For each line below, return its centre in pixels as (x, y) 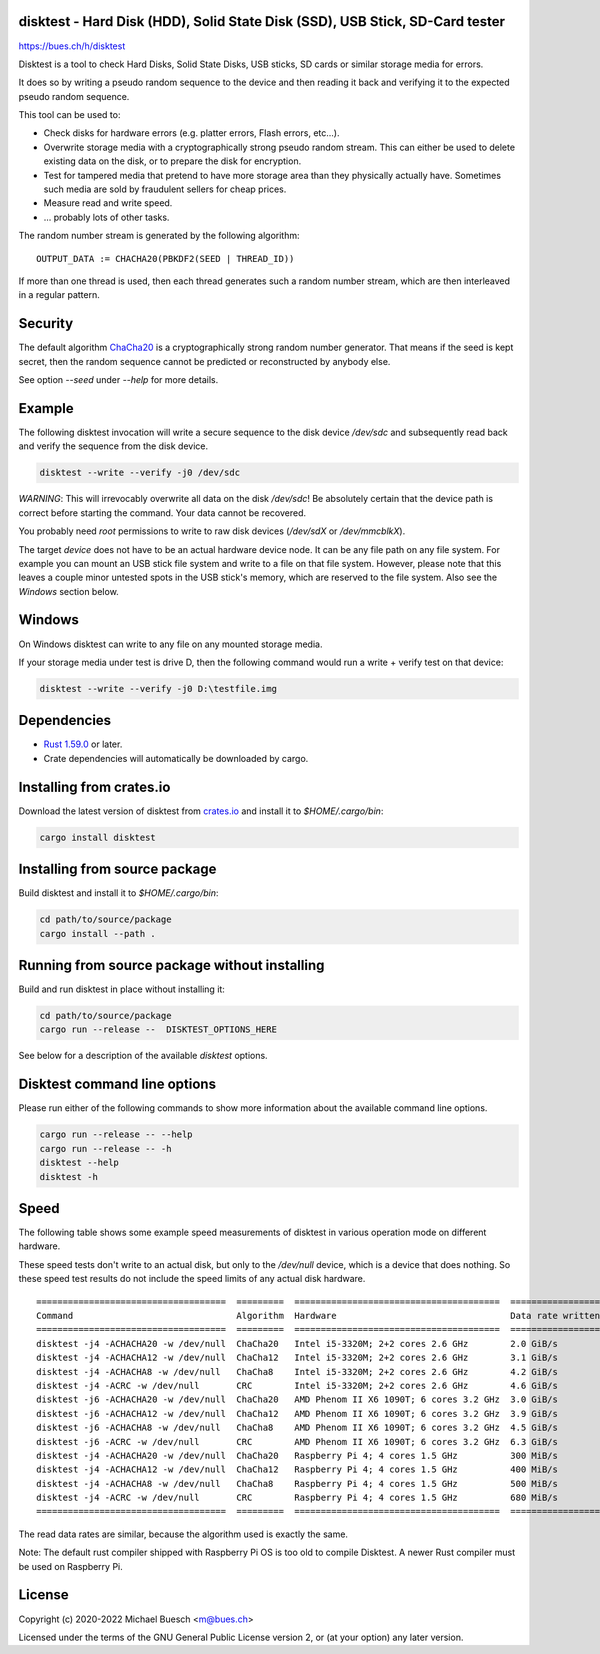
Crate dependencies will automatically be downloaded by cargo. (176, 758)
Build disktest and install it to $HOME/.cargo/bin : (118, 893)
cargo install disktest (98, 837)
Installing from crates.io (94, 786)
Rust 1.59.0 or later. (83, 744)
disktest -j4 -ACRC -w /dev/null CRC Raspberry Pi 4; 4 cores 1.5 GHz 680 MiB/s (297, 1498)
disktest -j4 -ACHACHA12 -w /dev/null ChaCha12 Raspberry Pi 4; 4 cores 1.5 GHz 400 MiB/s (297, 1469)
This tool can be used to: (69, 115)
